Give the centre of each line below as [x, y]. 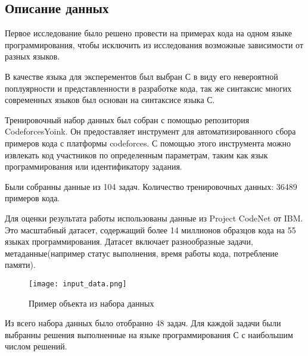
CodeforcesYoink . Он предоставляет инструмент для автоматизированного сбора [150, 131]
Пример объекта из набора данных [91, 303]
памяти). [20, 265]
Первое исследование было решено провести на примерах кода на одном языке [148, 33]
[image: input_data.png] [78, 284]
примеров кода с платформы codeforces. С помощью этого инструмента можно [148, 143]
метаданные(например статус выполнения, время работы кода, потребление [142, 253]
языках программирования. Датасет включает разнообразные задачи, [129, 241]
